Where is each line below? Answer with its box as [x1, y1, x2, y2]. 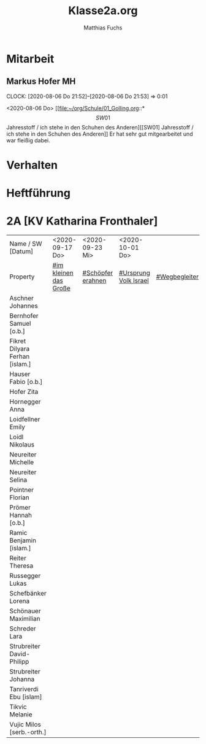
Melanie [9, 710, 32, 719]
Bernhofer [9, 312, 39, 320]
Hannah [9, 511, 32, 520]
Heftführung [6, 186, 71, 200]
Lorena [9, 597, 30, 605]
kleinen [52, 269, 74, 277]
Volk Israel [118, 277, 149, 285]
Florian [9, 493, 29, 502]
